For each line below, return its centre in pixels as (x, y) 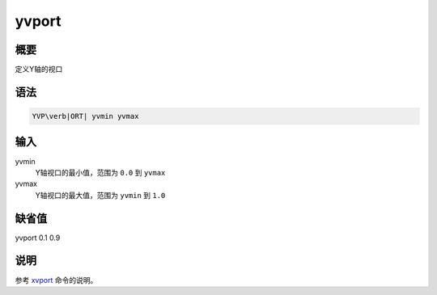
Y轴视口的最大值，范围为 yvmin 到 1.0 (100, 195)
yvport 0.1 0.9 (38, 238)
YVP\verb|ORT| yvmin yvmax (85, 116)
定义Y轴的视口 (39, 70)
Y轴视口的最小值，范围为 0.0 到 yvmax (100, 172)
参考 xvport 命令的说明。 (56, 280)
